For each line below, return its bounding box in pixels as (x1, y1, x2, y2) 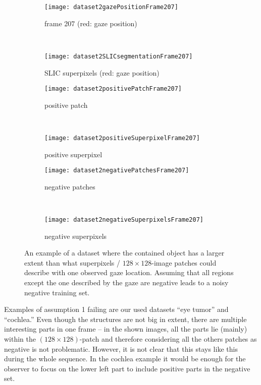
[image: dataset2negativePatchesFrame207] (44, 167, 189, 174)
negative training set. (24, 287, 90, 297)
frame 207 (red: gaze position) (44, 18, 137, 28)
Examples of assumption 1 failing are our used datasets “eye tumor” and (4, 304, 229, 314)
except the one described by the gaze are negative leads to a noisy (24, 277, 229, 288)
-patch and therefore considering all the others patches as (79, 334, 257, 344)
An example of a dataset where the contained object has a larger (24, 247, 225, 258)
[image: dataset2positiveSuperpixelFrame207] (44, 134, 200, 142)
